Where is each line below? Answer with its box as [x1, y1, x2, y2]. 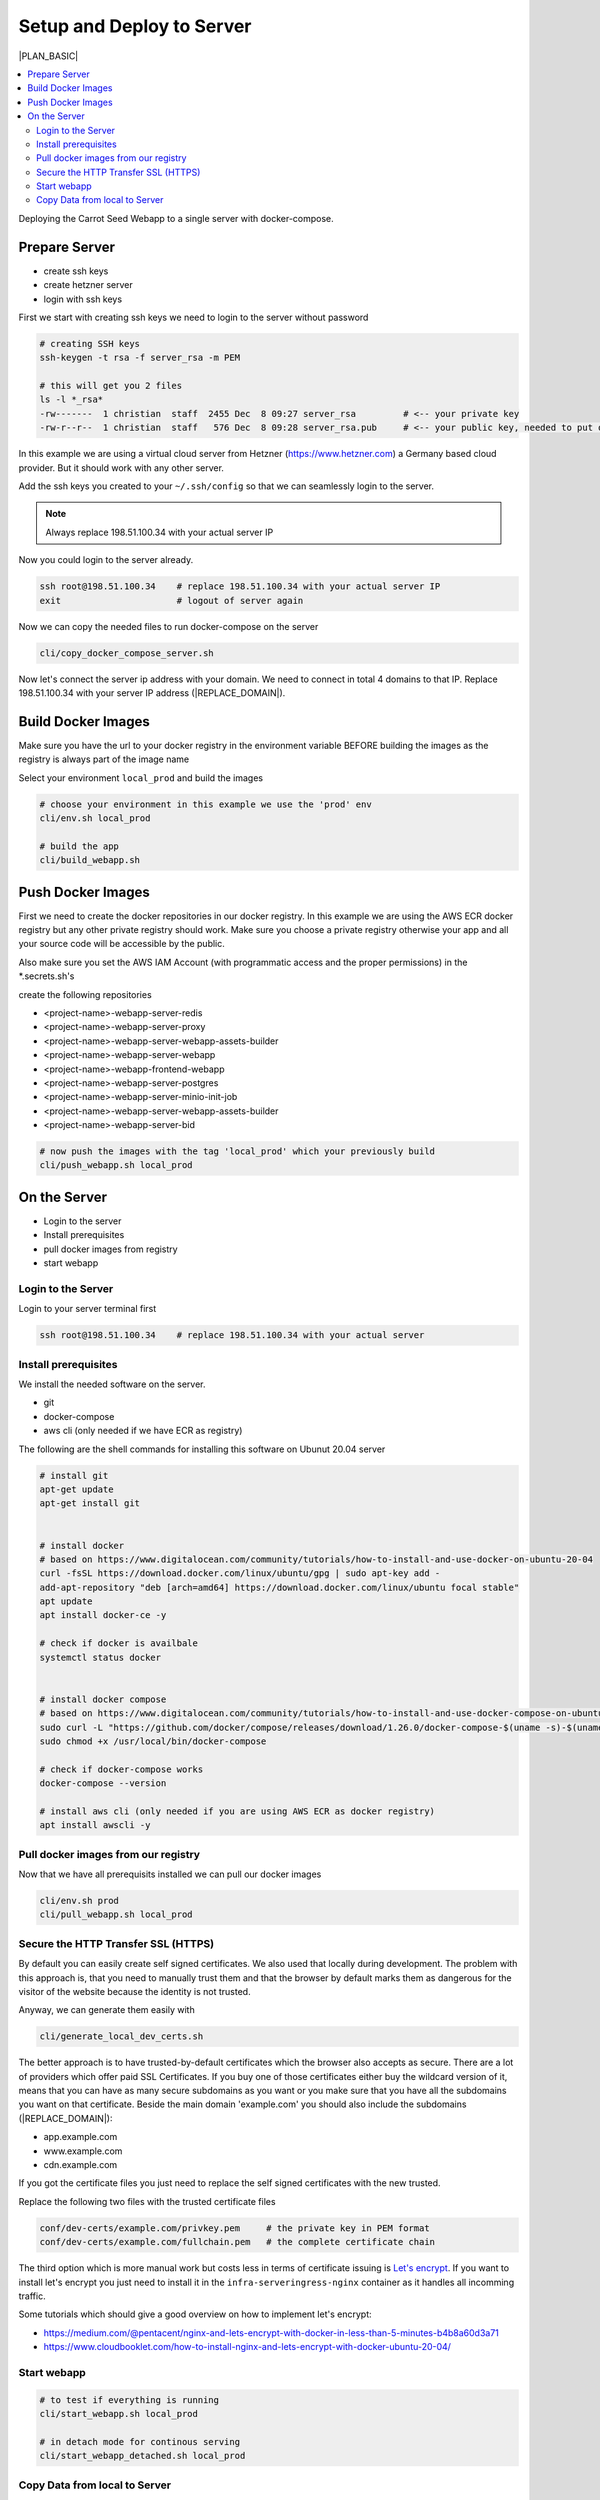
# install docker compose [39, 1693, 167, 1705]
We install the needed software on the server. [18, 1378, 206, 1390]
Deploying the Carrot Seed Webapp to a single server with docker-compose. [18, 212, 334, 224]
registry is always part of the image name [18, 753, 190, 765]
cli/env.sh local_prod [39, 812, 151, 824]
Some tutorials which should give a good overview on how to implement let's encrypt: [18, 2308, 372, 2320]
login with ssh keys [43, 293, 123, 305]
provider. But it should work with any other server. [18, 461, 225, 474]
